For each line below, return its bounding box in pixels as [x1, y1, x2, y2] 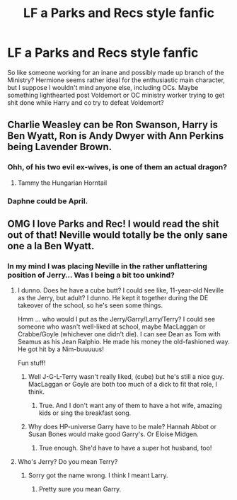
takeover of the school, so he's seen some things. [17, 301, 163, 309]
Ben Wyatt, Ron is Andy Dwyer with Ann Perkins [7, 130, 224, 142]
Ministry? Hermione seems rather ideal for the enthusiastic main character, [7, 76, 225, 84]
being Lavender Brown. [7, 141, 112, 153]
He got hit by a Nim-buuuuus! [17, 345, 104, 353]
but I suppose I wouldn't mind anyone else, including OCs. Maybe [7, 83, 199, 91]
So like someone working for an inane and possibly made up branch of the [7, 68, 224, 76]
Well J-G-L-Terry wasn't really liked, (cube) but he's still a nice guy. [28, 373, 225, 381]
